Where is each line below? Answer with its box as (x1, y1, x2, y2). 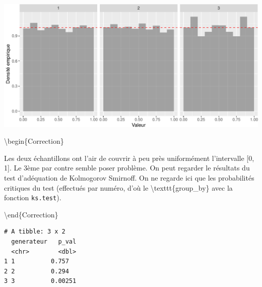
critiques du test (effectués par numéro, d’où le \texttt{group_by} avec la (4, 182, 233, 193)
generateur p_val (11, 238, 77, 246)
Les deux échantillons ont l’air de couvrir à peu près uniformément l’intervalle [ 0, (4, 152, 254, 163)
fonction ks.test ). (4, 192, 61, 203)
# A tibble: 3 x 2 (4, 228, 65, 236)
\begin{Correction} (4, 136, 64, 146)
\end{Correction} (4, 209, 58, 219)
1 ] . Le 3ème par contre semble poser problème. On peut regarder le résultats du (4, 162, 250, 173)
